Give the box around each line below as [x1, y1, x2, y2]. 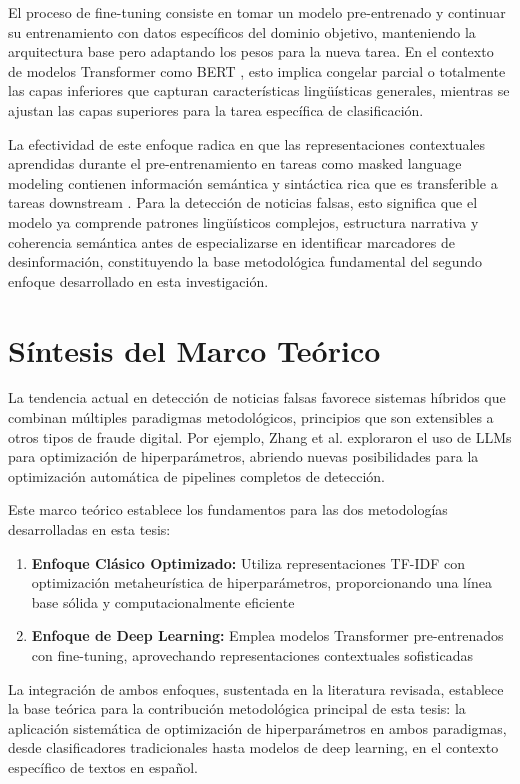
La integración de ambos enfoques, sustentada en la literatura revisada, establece [8, 678, 504, 699]
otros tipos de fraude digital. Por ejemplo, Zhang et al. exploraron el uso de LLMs [8, 426, 512, 447]
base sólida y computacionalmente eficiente [31, 591, 295, 612]
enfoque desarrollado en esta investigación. [8, 270, 269, 291]
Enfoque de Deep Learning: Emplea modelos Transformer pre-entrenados [31, 625, 504, 646]
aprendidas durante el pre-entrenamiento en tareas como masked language [8, 153, 462, 174]
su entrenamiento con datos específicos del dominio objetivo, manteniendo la [8, 21, 476, 42]
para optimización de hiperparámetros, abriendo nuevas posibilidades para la [8, 446, 479, 467]
